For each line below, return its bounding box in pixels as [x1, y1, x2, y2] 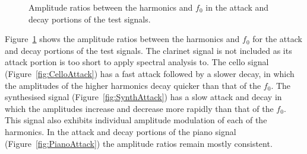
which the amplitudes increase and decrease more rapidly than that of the [5, 102, 274, 114]
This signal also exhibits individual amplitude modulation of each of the [5, 114, 267, 126]
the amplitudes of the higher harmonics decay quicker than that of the [5, 79, 261, 91]
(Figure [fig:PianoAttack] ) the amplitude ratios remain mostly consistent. [5, 137, 273, 149]
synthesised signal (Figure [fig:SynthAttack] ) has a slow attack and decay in [5, 91, 282, 103]
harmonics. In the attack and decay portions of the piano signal [5, 125, 236, 137]
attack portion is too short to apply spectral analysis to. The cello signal [5, 56, 269, 68]
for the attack [252, 33, 302, 45]
